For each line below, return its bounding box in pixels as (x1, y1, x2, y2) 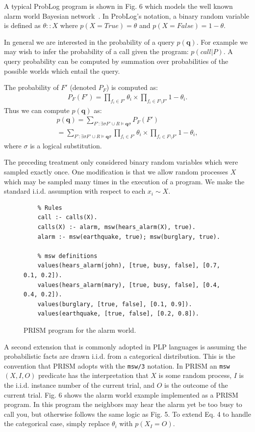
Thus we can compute (4, 105, 70, 115)
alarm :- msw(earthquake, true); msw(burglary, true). (37, 233, 220, 240)
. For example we (196, 36, 248, 47)
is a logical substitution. (30, 140, 102, 150)
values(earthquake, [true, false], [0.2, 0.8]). (37, 310, 199, 317)
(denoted (70, 82, 97, 92)
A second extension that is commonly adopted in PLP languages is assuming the (4, 341, 247, 351)
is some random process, (158, 370, 232, 380)
